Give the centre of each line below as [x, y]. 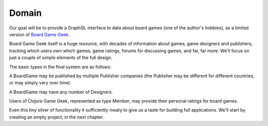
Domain [26, 13]
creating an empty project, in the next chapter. [57, 117]
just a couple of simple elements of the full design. [61, 58]
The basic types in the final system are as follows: [60, 66]
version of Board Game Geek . [39, 34]
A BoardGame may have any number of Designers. [61, 92]
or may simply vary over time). [40, 83]
